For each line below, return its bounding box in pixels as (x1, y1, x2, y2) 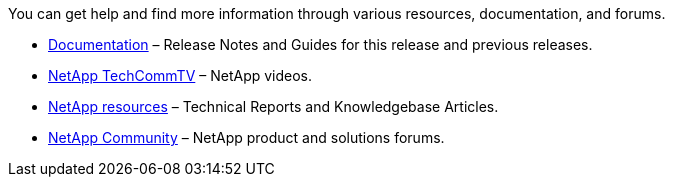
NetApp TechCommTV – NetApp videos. (48, 67, 313, 84)
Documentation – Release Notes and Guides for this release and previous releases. (48, 36, 593, 53)
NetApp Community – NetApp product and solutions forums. (48, 129, 445, 146)
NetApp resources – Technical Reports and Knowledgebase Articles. (48, 98, 499, 115)
